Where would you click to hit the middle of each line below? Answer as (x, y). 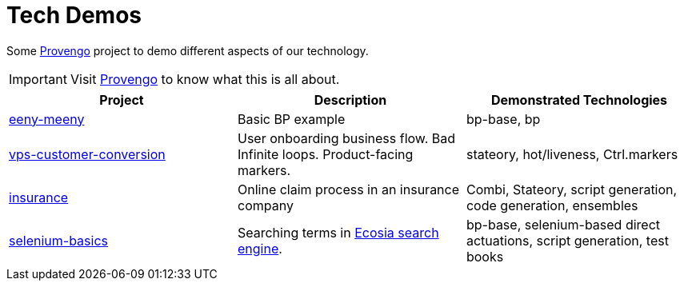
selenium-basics (58, 240)
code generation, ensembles (552, 205)
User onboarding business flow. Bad (346, 138)
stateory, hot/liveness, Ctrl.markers (572, 154)
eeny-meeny (47, 119)
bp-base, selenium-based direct (563, 224)
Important (38, 79)
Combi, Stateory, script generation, (572, 189)
